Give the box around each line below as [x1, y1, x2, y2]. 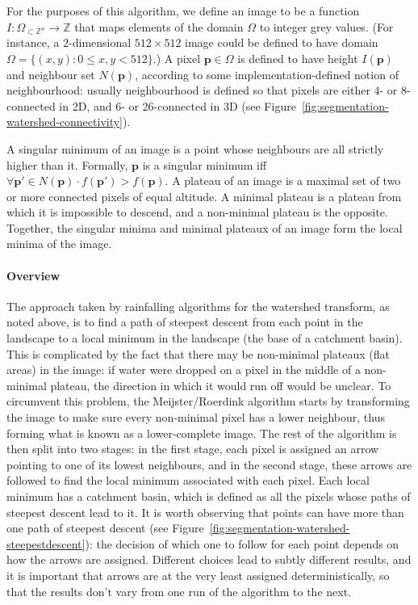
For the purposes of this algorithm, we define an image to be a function [6, 2, 360, 19]
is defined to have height [237, 49, 358, 66]
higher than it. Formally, [6, 156, 128, 173]
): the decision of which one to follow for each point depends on [85, 535, 399, 552]
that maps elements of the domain [74, 18, 244, 35]
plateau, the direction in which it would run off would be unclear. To [50, 376, 391, 393]
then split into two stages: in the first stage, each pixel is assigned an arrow [6, 440, 379, 457]
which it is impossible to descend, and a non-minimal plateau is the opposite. [6, 204, 388, 221]
